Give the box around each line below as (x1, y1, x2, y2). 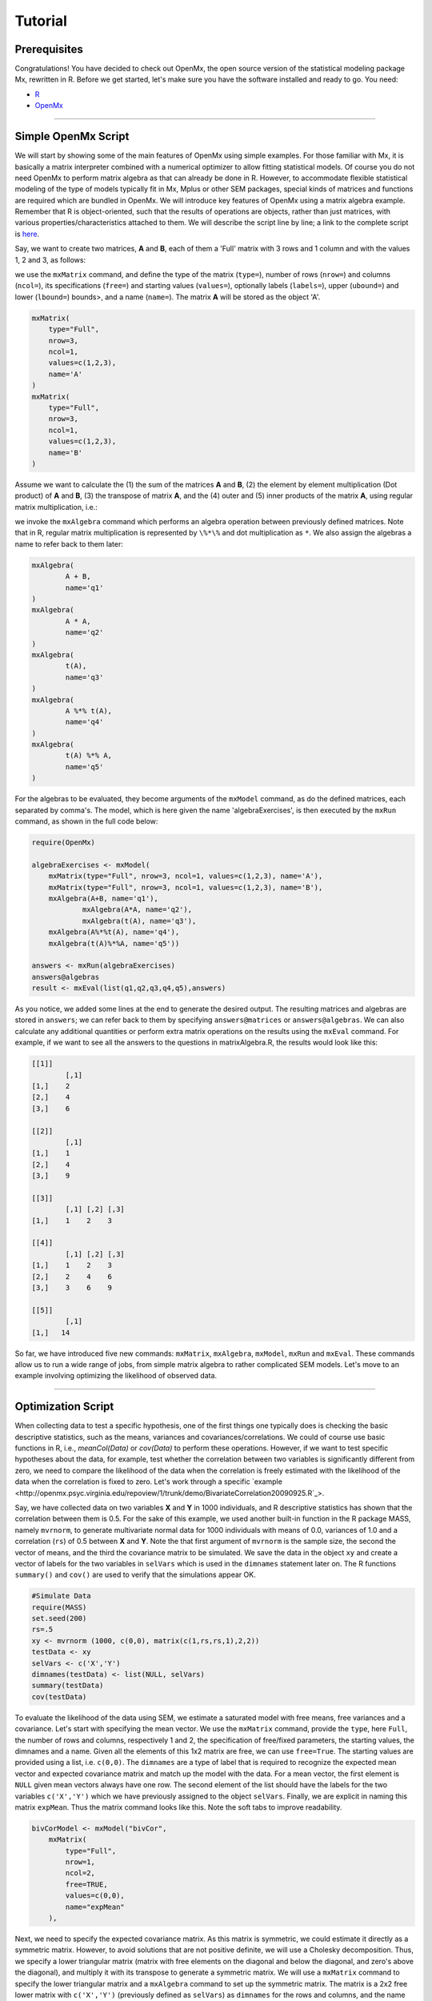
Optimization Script (14, 1400, 114, 1414)
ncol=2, (65, 1869, 96, 1878)
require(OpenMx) (31, 837, 96, 847)
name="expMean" (65, 1902, 126, 1911)
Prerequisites (14, 42, 83, 56)
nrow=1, (65, 1858, 96, 1867)
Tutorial (14, 12, 68, 30)
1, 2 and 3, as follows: (14, 255, 86, 264)
